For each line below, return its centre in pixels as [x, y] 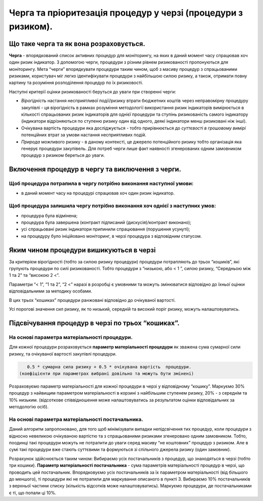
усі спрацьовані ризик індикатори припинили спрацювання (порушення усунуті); [106, 229]
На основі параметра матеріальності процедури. [71, 337]
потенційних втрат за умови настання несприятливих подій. [84, 135]
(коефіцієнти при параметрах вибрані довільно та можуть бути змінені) [107, 373]
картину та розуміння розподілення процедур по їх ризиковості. [76, 83]
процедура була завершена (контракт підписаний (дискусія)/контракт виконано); [106, 223]
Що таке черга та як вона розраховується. [77, 44]
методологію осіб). [29, 407]
